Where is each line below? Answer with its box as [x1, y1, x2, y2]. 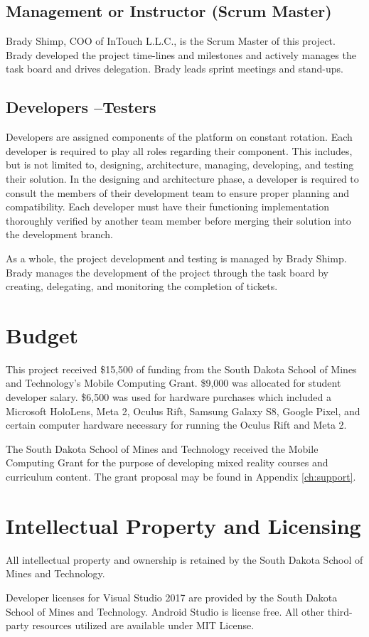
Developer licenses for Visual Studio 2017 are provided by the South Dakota [6, 589, 338, 604]
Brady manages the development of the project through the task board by [6, 264, 328, 279]
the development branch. [6, 227, 113, 242]
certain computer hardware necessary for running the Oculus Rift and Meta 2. [6, 417, 347, 432]
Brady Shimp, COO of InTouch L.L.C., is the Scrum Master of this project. [6, 33, 336, 48]
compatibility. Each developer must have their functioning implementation [6, 199, 329, 214]
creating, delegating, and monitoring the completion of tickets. [6, 279, 278, 294]
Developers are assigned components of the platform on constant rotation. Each [6, 129, 353, 144]
